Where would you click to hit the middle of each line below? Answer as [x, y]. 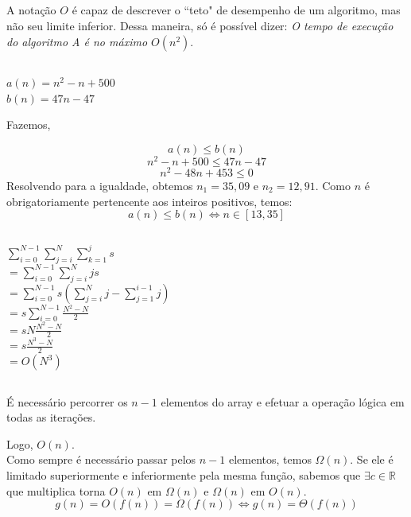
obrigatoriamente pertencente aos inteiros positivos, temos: [149, 201]
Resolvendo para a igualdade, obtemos [100, 185]
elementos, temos [270, 459]
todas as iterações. [51, 417]
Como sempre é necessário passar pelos [101, 459]
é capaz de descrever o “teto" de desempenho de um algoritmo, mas [236, 10]
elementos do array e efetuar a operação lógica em [283, 401]
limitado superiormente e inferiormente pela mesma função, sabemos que [184, 475]
